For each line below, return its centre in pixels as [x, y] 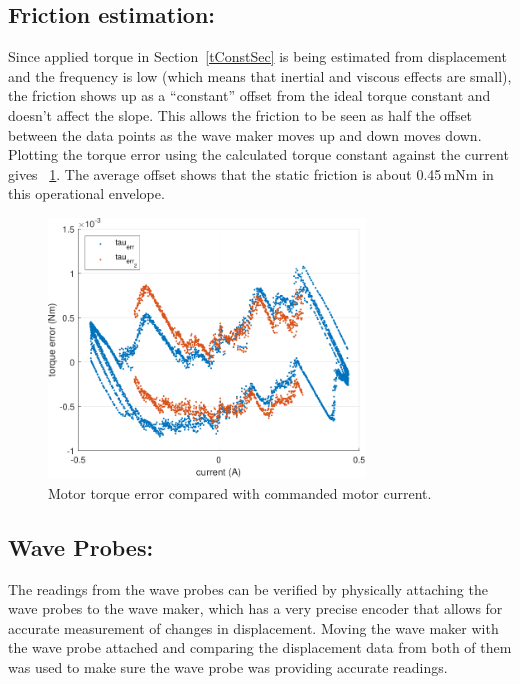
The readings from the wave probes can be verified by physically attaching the [248, 588]
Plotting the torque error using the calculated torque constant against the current [258, 154]
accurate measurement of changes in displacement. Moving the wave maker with [253, 627]
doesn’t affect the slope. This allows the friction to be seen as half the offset [240, 114]
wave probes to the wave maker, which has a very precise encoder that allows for [255, 608]
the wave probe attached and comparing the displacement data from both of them [260, 647]
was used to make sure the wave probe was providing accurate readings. [228, 666]
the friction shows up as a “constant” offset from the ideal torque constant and [249, 95]
